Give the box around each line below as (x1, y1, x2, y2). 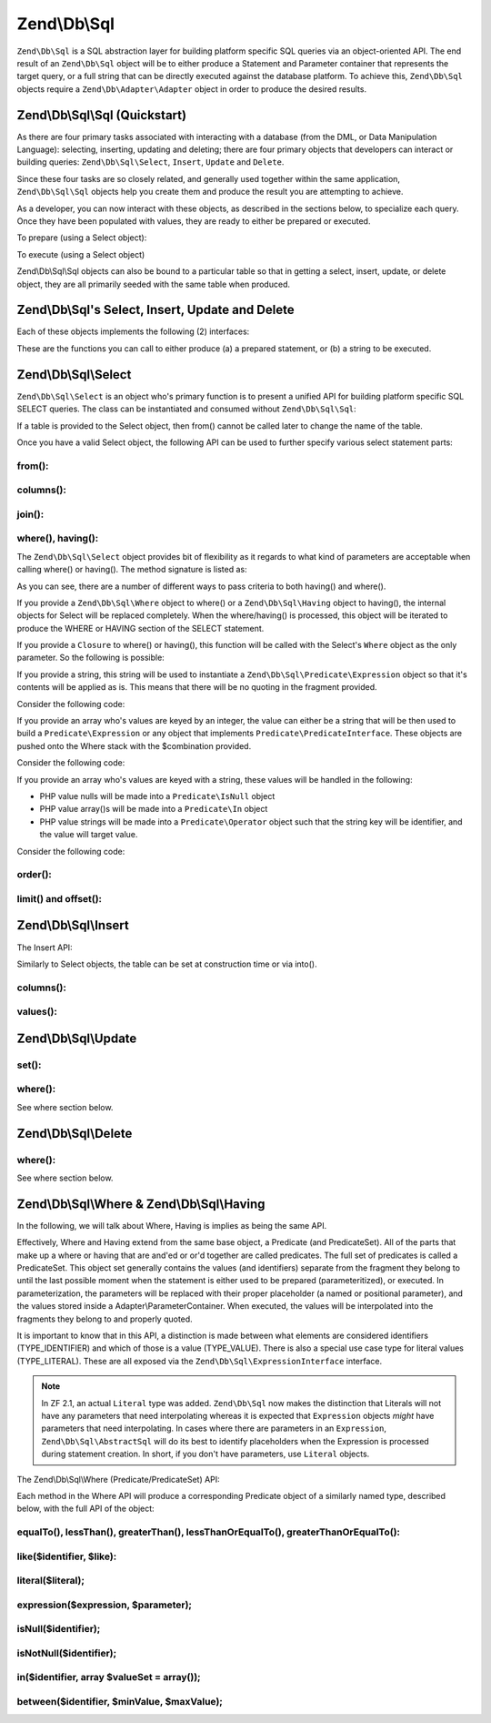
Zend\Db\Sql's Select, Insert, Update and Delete (16, 302, 295, 318)
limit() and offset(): (16, 892, 103, 905)
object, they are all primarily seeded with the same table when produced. (16, 279, 291, 289)
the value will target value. (39, 829, 138, 840)
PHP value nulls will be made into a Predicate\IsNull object (39, 790, 276, 801)
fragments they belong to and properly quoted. (16, 1313, 193, 1324)
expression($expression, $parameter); (16, 1598, 193, 1611)
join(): (16, 508, 45, 521)
